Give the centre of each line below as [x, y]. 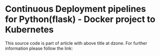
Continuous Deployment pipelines [76, 9]
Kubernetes [30, 30]
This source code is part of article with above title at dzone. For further [76, 43]
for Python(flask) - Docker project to [80, 19]
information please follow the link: [39, 48]
